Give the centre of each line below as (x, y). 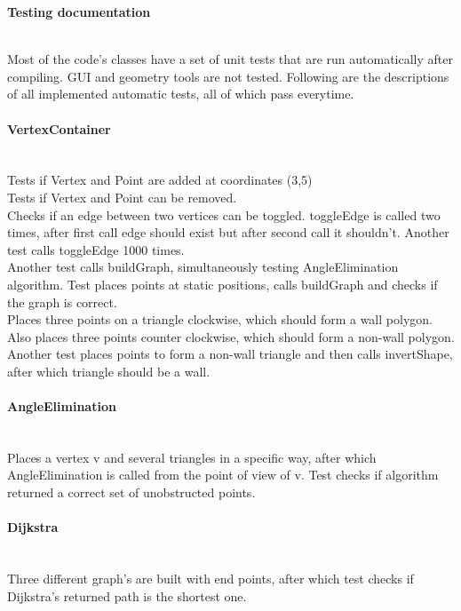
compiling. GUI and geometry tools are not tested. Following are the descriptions (228, 76)
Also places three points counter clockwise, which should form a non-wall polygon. (231, 336)
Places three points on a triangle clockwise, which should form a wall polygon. (220, 319)
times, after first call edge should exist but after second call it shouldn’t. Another (228, 232)
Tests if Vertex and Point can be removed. (122, 197)
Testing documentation (79, 12)
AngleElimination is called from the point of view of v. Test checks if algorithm (223, 475)
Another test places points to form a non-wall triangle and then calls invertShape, (230, 354)
